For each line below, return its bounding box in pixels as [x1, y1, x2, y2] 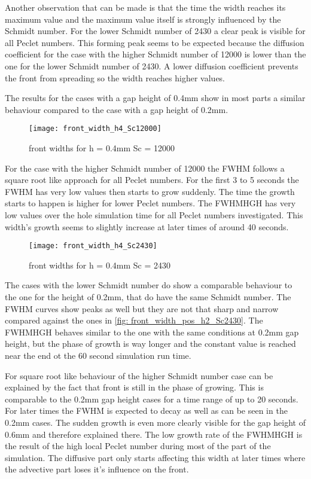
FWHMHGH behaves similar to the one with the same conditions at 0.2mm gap [5, 325, 299, 338]
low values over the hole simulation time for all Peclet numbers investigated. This [5, 208, 303, 221]
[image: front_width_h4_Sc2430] [29, 242, 157, 251]
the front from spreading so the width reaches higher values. [5, 71, 225, 84]
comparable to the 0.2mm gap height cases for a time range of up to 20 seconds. [5, 392, 298, 405]
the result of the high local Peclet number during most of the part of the [5, 440, 271, 452]
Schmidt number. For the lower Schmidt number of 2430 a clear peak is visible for [5, 25, 306, 37]
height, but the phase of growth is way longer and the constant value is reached [5, 337, 296, 350]
